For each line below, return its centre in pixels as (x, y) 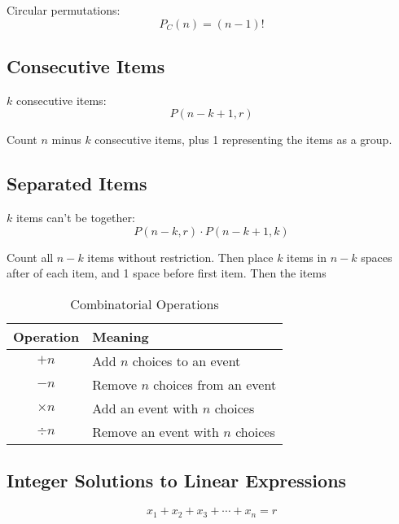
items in (307, 257)
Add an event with (145, 408)
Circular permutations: (64, 10)
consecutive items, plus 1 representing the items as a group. (243, 140)
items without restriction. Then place (180, 257)
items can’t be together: (75, 218)
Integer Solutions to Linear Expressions (177, 480)
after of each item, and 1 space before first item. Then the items (167, 273)
